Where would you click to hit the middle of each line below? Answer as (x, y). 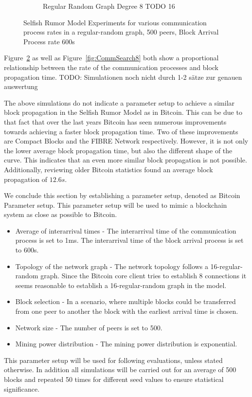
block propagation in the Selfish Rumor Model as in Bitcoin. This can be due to (123, 112)
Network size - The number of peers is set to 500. (89, 327)
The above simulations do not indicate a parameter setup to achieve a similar (119, 102)
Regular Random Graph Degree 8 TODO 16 (109, 6)
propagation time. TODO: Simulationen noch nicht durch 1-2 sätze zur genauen (123, 77)
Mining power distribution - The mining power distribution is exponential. (126, 344)
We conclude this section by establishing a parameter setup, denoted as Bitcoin (122, 195)
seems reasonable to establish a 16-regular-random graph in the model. (121, 285)
